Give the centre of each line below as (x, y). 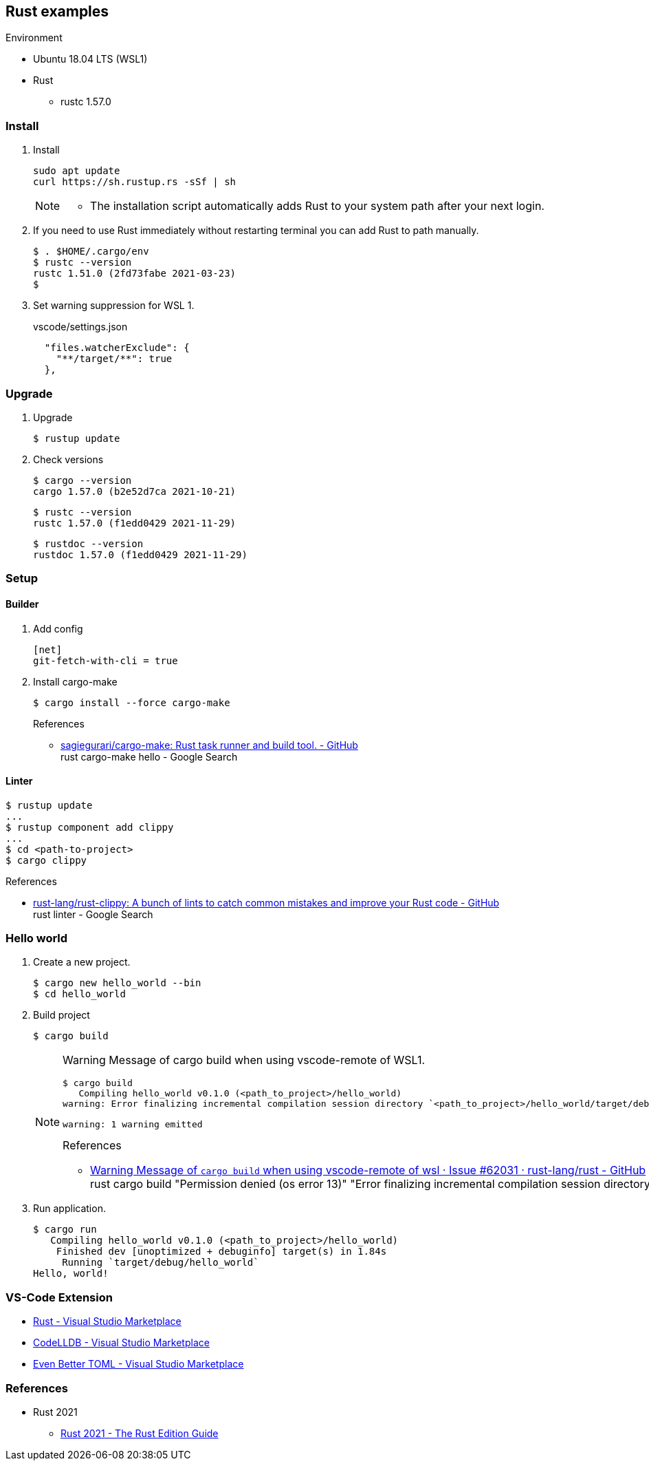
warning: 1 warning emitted (133, 1125)
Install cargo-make (75, 681)
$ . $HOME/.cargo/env (91, 252)
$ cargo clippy (46, 860)
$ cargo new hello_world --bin (117, 983)
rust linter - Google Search (93, 914)
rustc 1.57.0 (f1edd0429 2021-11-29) (135, 523)
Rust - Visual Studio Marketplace (107, 1321)
